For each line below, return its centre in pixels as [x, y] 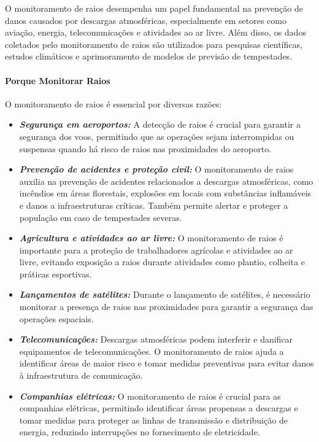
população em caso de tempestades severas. [101, 217]
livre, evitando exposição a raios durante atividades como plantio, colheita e [162, 262]
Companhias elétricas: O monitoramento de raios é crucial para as [150, 396]
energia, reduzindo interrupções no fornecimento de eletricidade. [140, 432]
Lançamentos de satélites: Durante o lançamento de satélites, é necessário [165, 294]
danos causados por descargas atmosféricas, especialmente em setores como [146, 20]
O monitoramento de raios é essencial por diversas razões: [113, 103]
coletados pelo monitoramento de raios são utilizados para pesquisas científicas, [154, 44]
